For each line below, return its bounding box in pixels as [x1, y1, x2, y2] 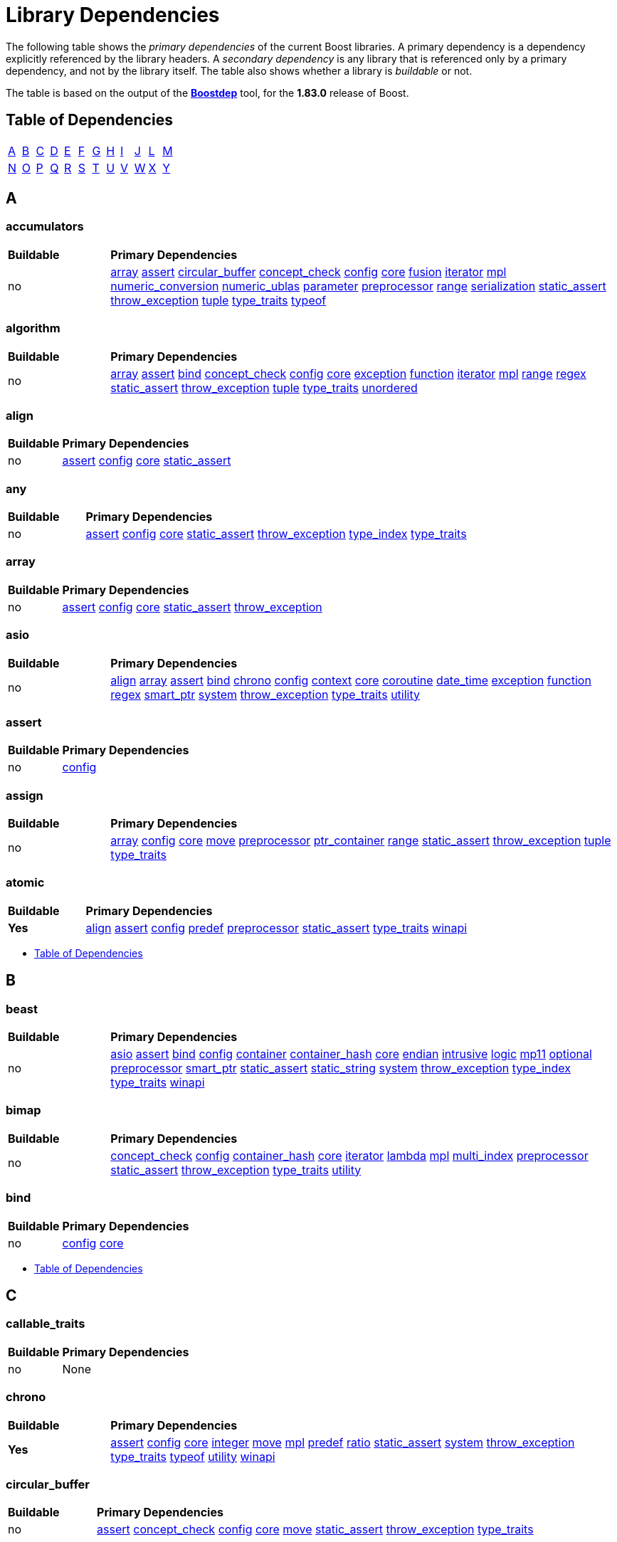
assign [6, 788, 43, 803]
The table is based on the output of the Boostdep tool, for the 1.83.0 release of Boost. [6, 86, 409, 99]
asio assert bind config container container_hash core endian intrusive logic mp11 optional [110, 1047, 592, 1062]
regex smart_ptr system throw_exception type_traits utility [110, 687, 420, 702]
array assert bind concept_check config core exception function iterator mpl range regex [110, 366, 586, 381]
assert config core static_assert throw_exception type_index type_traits [85, 527, 467, 542]
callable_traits [6, 1316, 85, 1331]
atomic [6, 875, 45, 890]
